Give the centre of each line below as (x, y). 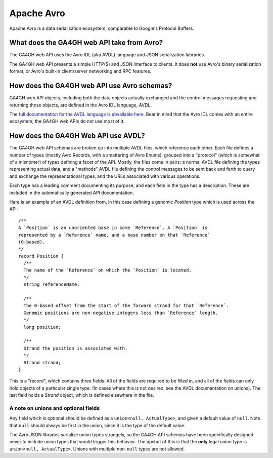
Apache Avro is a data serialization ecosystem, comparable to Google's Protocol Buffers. (102, 28)
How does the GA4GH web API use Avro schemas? (91, 86)
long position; (42, 327)
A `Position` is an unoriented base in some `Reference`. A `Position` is (113, 228)
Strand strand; (42, 362)
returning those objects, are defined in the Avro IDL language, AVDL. (80, 105)
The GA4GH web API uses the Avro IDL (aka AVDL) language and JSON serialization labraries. (107, 55)
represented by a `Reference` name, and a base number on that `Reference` (114, 235)
